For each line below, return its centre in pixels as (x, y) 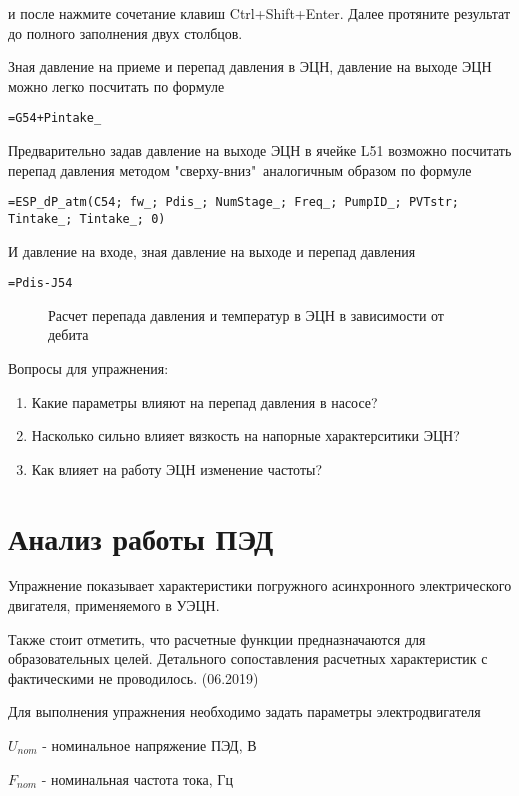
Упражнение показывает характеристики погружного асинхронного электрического (260, 585)
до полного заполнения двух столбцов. (125, 32)
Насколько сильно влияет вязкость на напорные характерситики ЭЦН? (245, 435)
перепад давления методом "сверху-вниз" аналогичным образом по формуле (240, 169)
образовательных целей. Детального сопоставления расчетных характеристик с (248, 658)
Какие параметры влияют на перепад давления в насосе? (204, 401)
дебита (68, 334)
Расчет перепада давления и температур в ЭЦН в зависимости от (246, 314)
